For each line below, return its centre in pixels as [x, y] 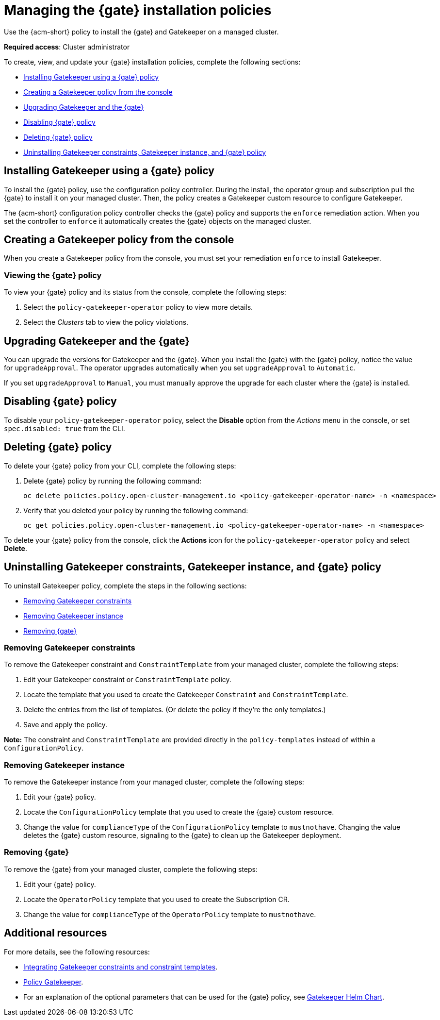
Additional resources [56, 933]
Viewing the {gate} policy [53, 275]
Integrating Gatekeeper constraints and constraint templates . [121, 967]
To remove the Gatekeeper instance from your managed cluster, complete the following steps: [154, 782]
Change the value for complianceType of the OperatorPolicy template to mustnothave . [170, 914]
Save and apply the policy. [65, 725]
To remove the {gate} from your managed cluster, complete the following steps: [131, 869]
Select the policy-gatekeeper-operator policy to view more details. [138, 307]
